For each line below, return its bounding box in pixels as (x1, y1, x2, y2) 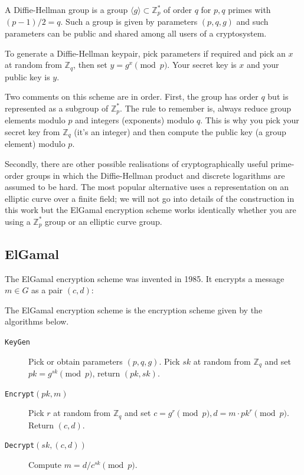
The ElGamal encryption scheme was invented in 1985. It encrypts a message (5, 272, 285, 284)
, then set (73, 58, 107, 71)
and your (246, 58, 279, 71)
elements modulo (5, 114, 66, 126)
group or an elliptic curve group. (45, 215, 162, 227)
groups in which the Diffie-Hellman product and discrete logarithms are (26, 169, 285, 181)
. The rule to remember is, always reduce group (120, 101, 292, 114)
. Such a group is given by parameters (60, 15, 198, 28)
